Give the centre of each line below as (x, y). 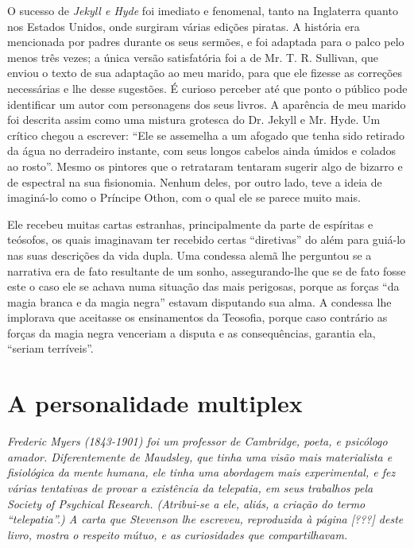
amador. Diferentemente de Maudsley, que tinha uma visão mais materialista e (200, 456)
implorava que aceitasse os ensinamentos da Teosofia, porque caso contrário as (197, 317)
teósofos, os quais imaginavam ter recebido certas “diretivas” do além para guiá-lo (207, 239)
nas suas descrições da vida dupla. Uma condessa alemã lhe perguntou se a (190, 255)
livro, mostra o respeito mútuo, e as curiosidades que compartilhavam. (178, 534)
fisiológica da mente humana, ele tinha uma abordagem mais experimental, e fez (201, 472)
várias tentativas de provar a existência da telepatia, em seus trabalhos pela (190, 487)
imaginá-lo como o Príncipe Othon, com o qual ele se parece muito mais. (184, 197)
